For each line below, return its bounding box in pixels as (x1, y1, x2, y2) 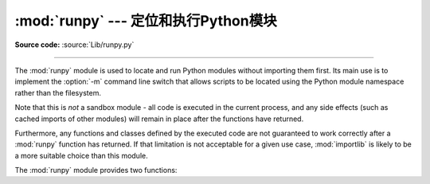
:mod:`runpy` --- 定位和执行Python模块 (14, 12, 278, 29)
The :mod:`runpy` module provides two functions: (14, 166, 178, 175)
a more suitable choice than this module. (14, 151, 148, 160)
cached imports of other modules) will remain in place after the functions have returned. (14, 114, 304, 123)
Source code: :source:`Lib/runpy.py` (14, 40, 135, 49)
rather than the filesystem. (14, 88, 101, 97)
